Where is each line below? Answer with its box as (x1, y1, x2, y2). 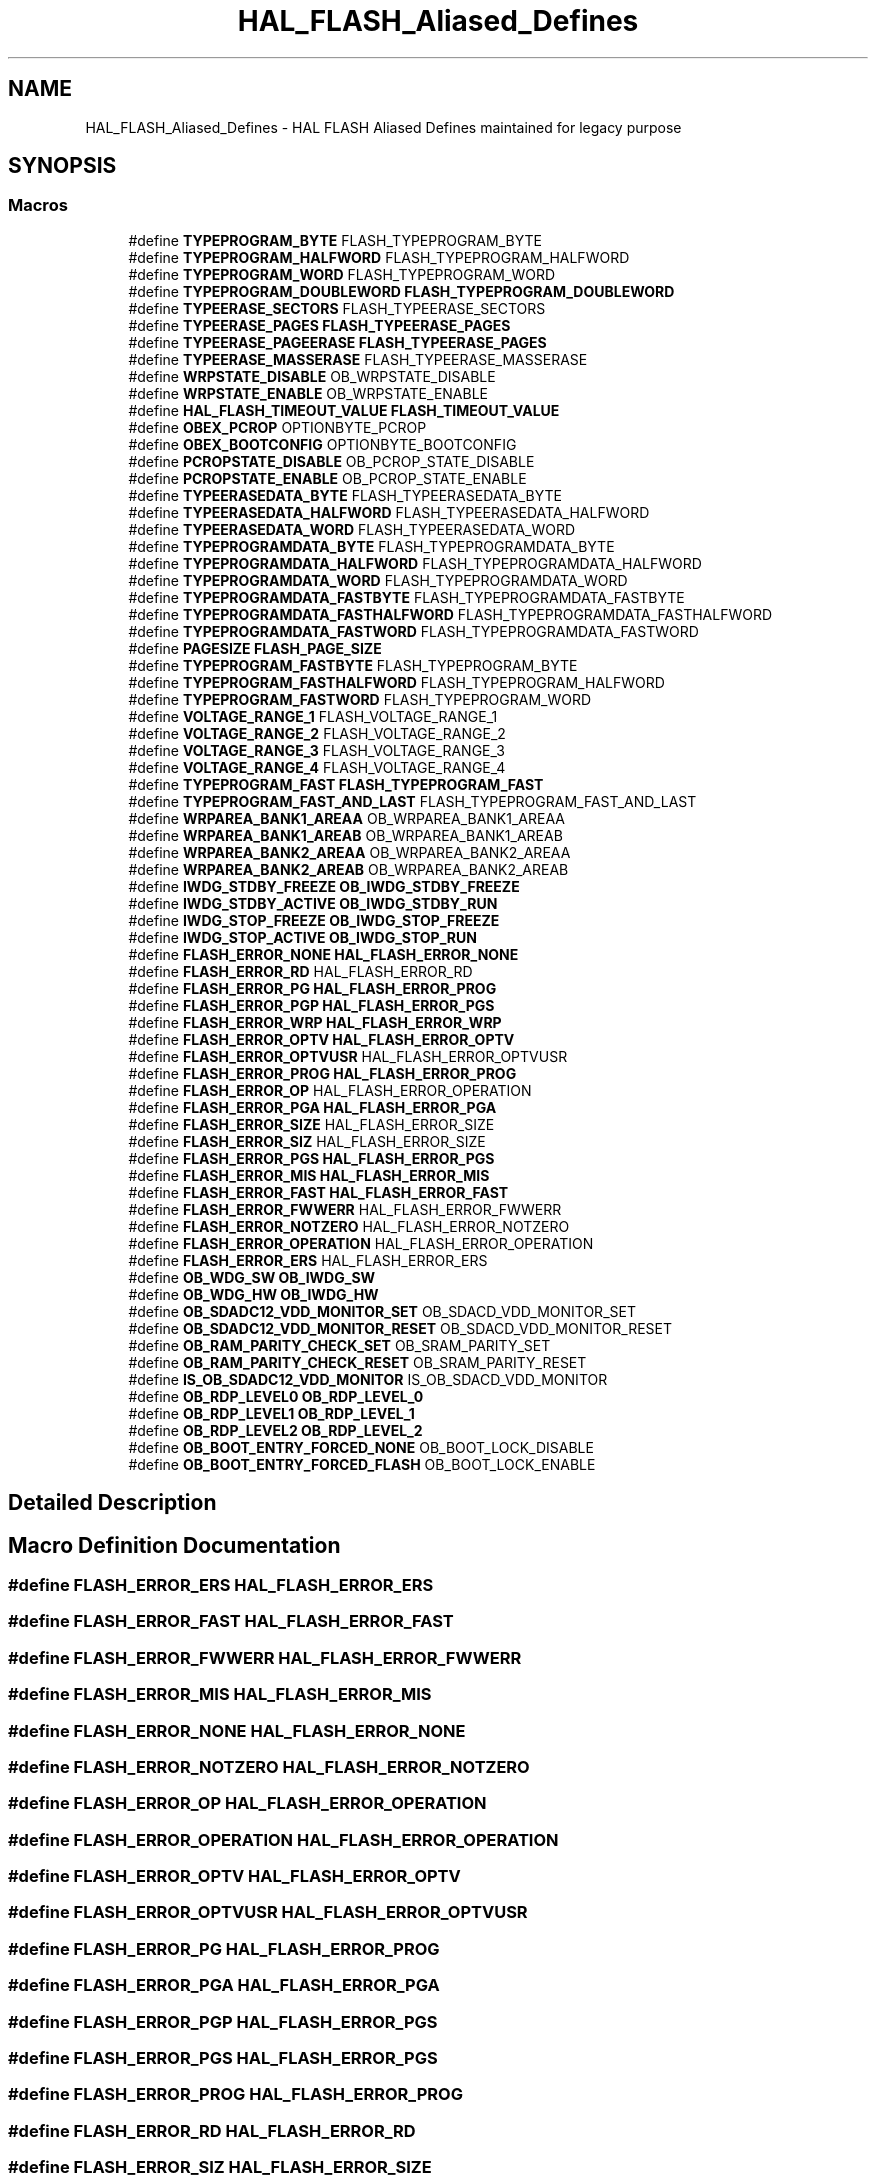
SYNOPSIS (8, 153, 117, 179)
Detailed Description (8, 1490, 217, 1516)
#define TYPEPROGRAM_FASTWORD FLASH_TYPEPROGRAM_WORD (128, 690, 592, 708)
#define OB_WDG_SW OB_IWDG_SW (128, 1268, 376, 1286)
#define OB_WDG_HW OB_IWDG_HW (128, 1285, 379, 1303)
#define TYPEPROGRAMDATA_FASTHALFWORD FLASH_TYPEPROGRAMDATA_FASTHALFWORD (128, 605, 773, 623)
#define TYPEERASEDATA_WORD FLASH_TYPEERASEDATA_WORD (128, 520, 576, 538)
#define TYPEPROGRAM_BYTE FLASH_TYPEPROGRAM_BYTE (128, 231, 542, 249)
